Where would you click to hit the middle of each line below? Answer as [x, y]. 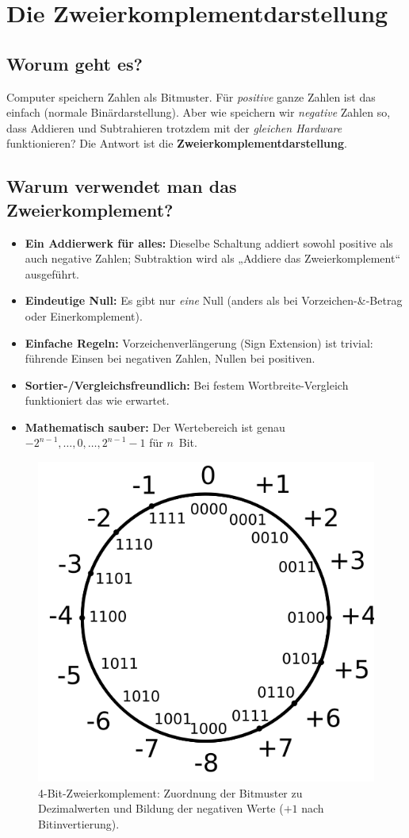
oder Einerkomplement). [84, 315]
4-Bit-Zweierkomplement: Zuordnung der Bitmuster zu [170, 792]
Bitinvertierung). [79, 823]
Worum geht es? [75, 63]
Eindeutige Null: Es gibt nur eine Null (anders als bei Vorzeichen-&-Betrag [214, 300]
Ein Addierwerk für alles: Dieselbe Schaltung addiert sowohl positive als [209, 242]
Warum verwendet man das [122, 186]
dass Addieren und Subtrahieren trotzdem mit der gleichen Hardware [174, 127]
